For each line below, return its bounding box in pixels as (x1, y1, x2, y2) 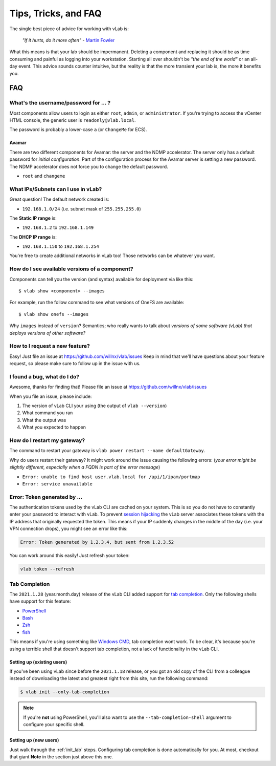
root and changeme (22, 173, 65, 179)
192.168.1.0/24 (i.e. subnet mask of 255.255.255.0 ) (22, 205, 142, 212)
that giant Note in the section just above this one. (9, 753, 113, 760)
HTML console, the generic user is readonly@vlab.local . (9, 117, 136, 123)
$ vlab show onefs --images (18, 311, 89, 317)
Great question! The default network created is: (9, 196, 109, 202)
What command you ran (22, 410, 73, 416)
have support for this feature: (9, 598, 71, 604)
